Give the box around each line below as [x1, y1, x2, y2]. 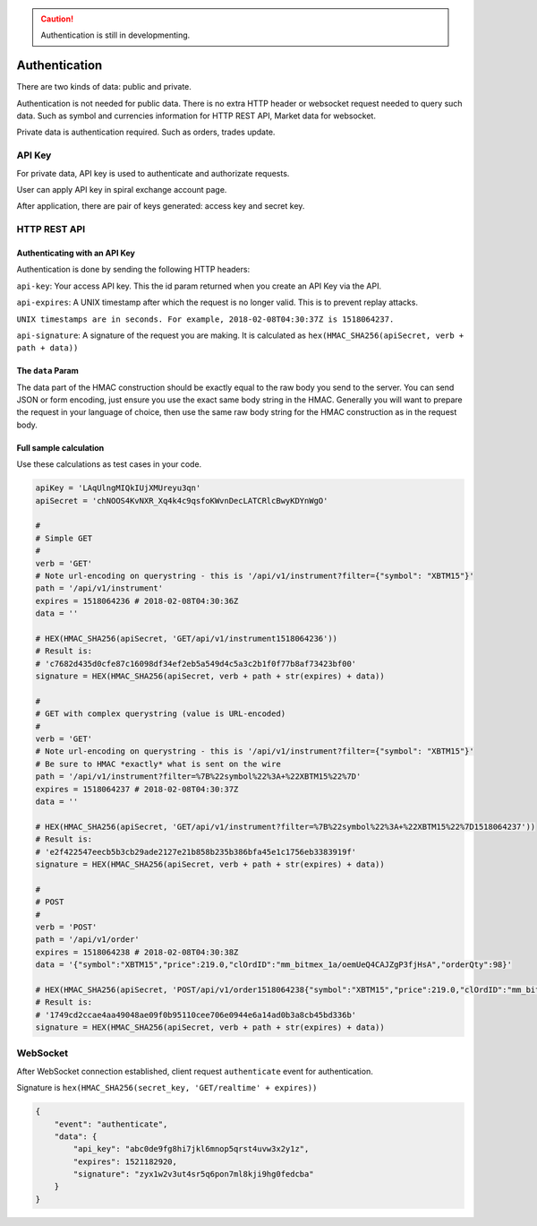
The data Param [16, 366, 80, 376]
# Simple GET [35, 533, 93, 543]
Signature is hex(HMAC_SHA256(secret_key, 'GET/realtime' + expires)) [16, 1083, 318, 1093]
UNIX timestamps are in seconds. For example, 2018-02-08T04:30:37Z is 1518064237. [16, 314, 395, 324]
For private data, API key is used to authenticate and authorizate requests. [16, 168, 290, 178]
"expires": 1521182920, [72, 1156, 178, 1167]
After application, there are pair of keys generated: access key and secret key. [16, 201, 305, 212]
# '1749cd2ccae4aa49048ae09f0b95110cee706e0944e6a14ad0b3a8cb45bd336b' [35, 1009, 357, 1020]
